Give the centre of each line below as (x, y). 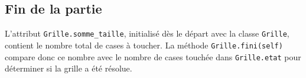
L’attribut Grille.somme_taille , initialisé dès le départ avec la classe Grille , (147, 33)
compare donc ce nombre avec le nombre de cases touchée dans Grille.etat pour (153, 56)
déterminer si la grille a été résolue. (69, 68)
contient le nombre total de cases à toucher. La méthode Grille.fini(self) (144, 45)
